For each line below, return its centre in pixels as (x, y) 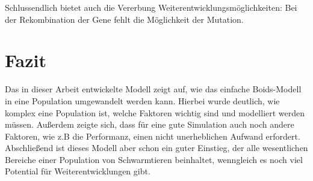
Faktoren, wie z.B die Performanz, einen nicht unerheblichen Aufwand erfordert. (153, 136)
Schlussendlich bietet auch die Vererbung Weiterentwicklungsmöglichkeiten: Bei (151, 7)
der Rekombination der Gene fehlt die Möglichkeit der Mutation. (124, 19)
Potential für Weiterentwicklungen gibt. (78, 171)
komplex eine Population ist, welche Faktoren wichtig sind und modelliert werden (155, 112)
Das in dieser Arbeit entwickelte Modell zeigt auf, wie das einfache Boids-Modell (153, 89)
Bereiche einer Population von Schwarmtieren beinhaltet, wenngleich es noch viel (154, 159)
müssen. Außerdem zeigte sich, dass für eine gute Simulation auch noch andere (150, 124)
